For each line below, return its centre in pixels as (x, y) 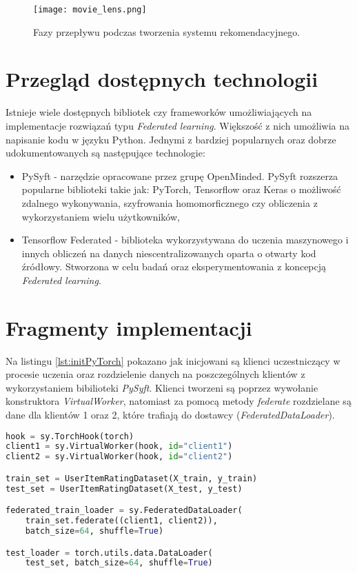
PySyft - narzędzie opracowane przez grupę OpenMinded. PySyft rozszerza (180, 175)
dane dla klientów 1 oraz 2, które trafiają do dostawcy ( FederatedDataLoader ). (170, 414)
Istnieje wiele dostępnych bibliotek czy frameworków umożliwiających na (159, 112)
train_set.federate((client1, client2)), (121, 521)
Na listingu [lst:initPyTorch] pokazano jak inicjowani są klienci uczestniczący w (173, 360)
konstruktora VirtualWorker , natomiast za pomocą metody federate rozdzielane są (178, 401)
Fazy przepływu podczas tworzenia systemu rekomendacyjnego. (167, 31)
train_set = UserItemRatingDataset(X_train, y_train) (132, 478)
